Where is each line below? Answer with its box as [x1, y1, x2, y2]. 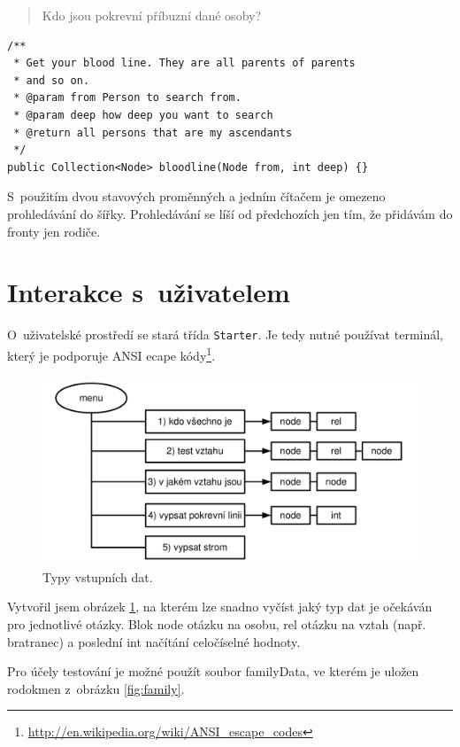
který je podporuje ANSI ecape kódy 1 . [7, 343, 216, 364]
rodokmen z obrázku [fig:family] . [7, 679, 185, 697]
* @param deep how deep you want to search [13, 108, 273, 121]
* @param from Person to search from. [13, 91, 241, 105]
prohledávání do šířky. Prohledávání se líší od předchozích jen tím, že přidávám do [7, 204, 453, 222]
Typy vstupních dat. [42, 567, 153, 586]
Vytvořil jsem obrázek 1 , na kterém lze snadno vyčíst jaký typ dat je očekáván [7, 597, 433, 616]
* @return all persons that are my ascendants [13, 126, 293, 139]
